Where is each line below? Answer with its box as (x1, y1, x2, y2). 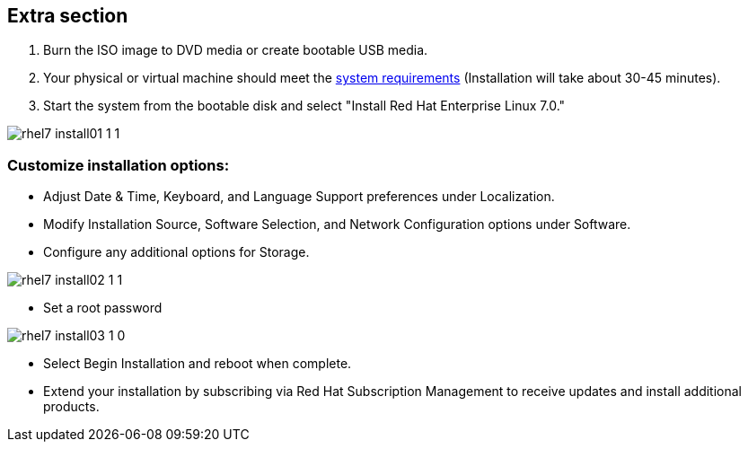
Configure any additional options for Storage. (43, 244, 310, 260)
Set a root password (43, 300, 163, 316)
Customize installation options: (7, 155, 230, 174)
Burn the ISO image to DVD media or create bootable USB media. (43, 42, 428, 58)
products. (43, 399, 100, 415)
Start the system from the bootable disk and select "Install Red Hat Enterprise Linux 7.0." (43, 98, 566, 114)
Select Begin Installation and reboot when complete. (43, 356, 352, 372)
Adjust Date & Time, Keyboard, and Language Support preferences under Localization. (43, 189, 555, 205)
